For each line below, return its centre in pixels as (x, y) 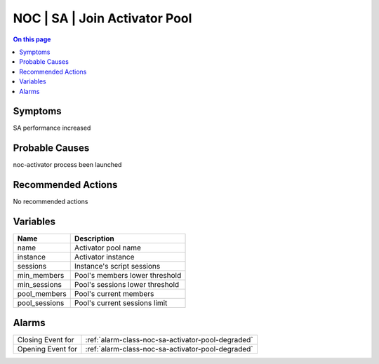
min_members (41, 276)
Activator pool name (108, 248)
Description (94, 238)
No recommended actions (51, 202)
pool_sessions (41, 303)
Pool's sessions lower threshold (127, 285)
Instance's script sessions (117, 267)
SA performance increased (52, 128)
